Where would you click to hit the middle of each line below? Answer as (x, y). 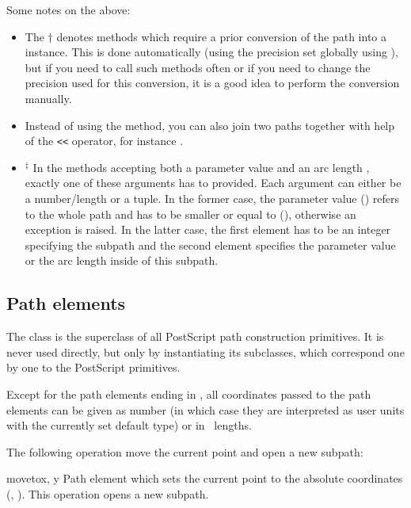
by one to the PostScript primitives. (93, 367)
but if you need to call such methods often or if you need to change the (198, 67)
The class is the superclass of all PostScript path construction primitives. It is (195, 336)
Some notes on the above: (68, 10)
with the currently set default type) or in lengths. (129, 425)
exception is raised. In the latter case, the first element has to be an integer (208, 229)
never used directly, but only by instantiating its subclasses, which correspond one (205, 351)
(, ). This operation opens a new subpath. (108, 493)
